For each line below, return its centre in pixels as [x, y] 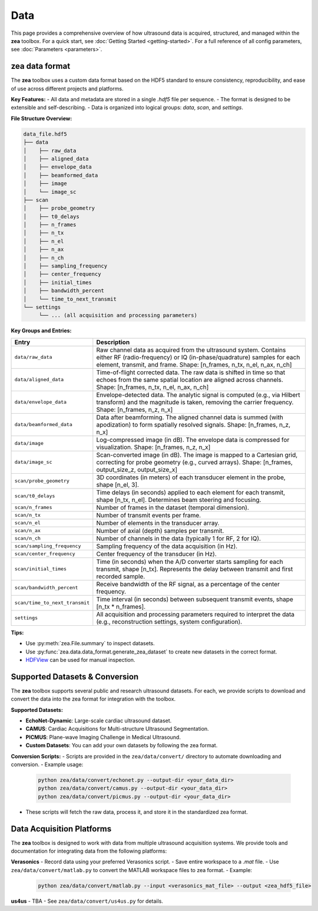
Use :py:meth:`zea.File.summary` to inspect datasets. [90, 643]
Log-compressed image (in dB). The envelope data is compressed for [193, 440]
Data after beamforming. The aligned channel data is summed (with [190, 417]
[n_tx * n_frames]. [121, 606]
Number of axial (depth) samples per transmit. [160, 530]
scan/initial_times [41, 569]
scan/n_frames [33, 508]
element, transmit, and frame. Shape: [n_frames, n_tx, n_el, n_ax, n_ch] [194, 364]
